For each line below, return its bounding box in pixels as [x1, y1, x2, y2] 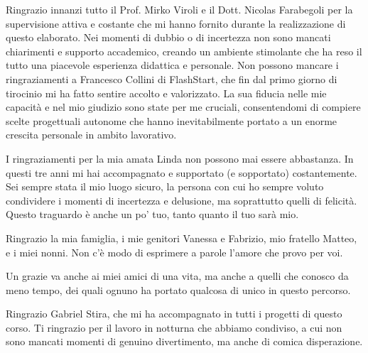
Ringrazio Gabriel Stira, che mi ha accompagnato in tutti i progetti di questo [6, 306, 342, 321]
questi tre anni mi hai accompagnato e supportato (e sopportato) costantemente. [6, 165, 357, 180]
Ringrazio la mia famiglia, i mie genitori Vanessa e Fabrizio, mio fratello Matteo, [6, 230, 357, 245]
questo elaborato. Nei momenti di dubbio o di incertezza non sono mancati [6, 30, 331, 45]
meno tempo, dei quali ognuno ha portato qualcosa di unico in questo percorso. [6, 282, 351, 297]
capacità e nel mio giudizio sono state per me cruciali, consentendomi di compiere [6, 99, 361, 114]
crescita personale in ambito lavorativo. [6, 127, 177, 142]
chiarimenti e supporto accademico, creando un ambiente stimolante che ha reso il [6, 43, 362, 58]
